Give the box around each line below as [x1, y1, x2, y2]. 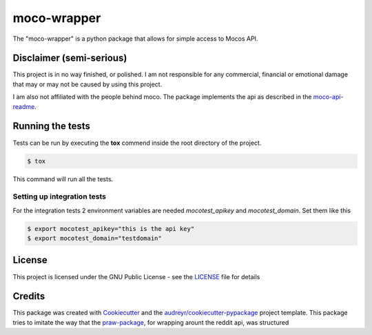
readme [12, 102, 35, 110]
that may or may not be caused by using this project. [12, 80, 163, 88]
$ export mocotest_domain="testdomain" [27, 234, 162, 243]
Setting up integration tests [12, 192, 107, 201]
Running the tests [12, 121, 91, 132]
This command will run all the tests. [12, 174, 114, 183]
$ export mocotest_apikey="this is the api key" [27, 225, 195, 232]
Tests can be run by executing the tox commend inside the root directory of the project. [12, 139, 262, 147]
